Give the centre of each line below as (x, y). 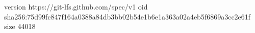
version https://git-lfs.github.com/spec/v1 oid (76, 6)
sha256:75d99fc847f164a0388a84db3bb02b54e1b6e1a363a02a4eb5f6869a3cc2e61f (127, 16)
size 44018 (20, 26)
